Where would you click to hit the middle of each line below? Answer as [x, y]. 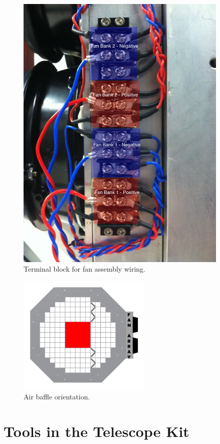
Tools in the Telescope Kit [96, 431]
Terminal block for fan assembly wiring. [84, 269]
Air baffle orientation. [57, 397]
